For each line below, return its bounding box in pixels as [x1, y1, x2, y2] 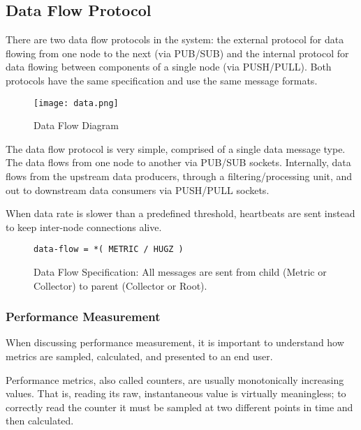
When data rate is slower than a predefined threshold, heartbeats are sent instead [6, 206, 355, 221]
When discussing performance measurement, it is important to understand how [6, 335, 344, 350]
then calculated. [6, 413, 74, 428]
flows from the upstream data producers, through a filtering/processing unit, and [6, 169, 353, 184]
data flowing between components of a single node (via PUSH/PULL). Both [6, 59, 332, 74]
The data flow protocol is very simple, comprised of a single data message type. [6, 141, 346, 156]
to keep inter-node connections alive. [6, 219, 162, 234]
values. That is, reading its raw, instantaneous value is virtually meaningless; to [6, 386, 346, 401]
